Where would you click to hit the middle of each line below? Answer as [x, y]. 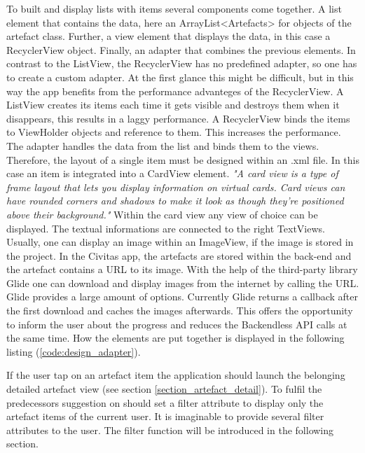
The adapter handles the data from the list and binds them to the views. [163, 145]
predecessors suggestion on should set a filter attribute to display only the [165, 402]
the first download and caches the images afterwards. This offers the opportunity [180, 311]
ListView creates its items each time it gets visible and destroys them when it [173, 105]
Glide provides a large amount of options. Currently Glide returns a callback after [182, 297]
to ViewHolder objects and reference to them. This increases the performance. [174, 132]
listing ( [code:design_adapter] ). [74, 351]
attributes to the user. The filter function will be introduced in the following [170, 430]
